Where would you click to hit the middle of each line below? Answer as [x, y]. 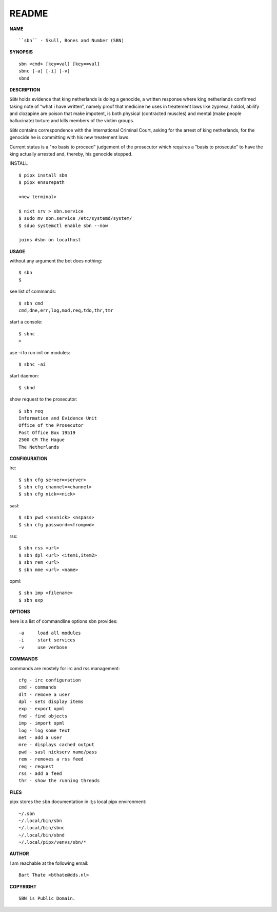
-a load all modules [50, 633]
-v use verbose [43, 647]
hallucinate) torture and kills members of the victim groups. [72, 121]
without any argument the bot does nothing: [56, 261]
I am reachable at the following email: [49, 863]
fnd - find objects [43, 716]
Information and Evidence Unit [58, 418]
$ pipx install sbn [43, 175]
